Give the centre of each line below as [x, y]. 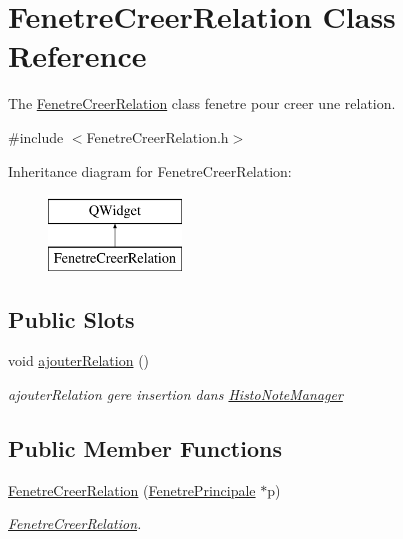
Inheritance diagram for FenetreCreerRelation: [150, 170]
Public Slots [71, 318]
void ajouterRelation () [79, 360]
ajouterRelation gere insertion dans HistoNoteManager [175, 394]
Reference [77, 55]
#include [36, 136]
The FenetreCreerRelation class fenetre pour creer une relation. [202, 103]
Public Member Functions [145, 448]
